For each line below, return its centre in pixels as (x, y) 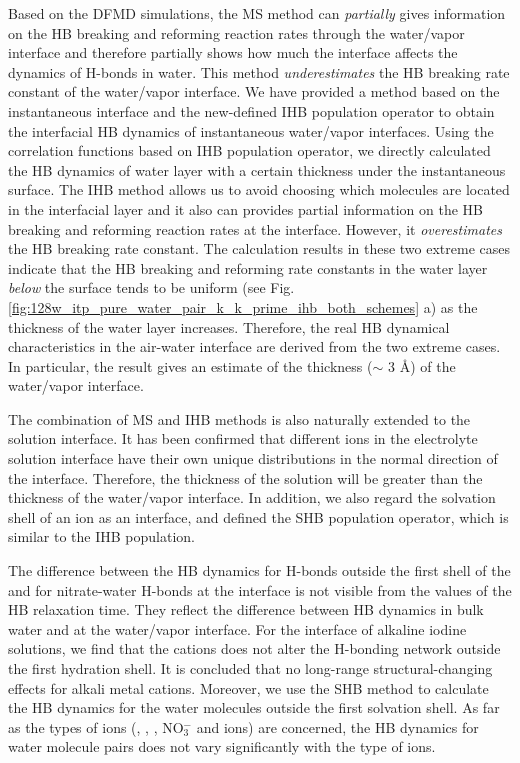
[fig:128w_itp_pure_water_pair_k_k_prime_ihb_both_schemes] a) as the (243, 306)
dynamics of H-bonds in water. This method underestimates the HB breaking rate (259, 71)
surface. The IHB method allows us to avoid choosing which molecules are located (259, 189)
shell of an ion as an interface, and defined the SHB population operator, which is (258, 516)
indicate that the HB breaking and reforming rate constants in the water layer (248, 267)
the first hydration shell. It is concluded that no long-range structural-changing (250, 668)
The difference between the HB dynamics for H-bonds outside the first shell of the (259, 570)
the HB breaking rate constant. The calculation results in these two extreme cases (259, 248)
